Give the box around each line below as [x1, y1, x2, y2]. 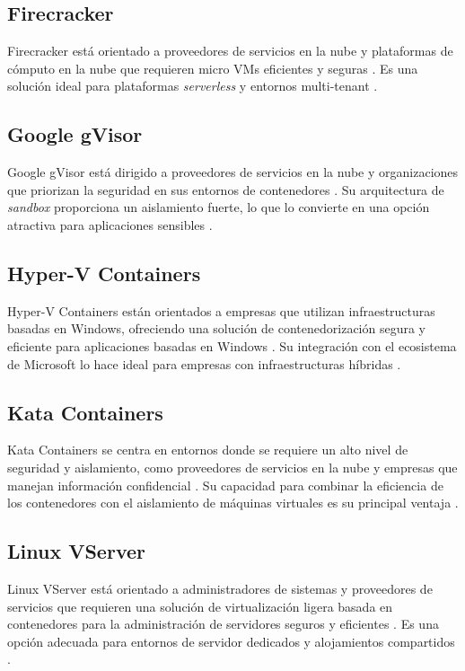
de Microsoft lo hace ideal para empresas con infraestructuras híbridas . [7, 354, 401, 373]
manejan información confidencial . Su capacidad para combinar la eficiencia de [7, 475, 443, 494]
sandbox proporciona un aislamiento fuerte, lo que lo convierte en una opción [7, 198, 430, 216]
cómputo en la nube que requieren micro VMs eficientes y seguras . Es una [7, 58, 418, 77]
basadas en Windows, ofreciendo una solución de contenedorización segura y [7, 319, 426, 338]
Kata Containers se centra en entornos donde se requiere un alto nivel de [7, 440, 408, 459]
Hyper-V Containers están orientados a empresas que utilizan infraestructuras [7, 301, 435, 320]
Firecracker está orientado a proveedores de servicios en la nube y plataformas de [7, 41, 453, 60]
